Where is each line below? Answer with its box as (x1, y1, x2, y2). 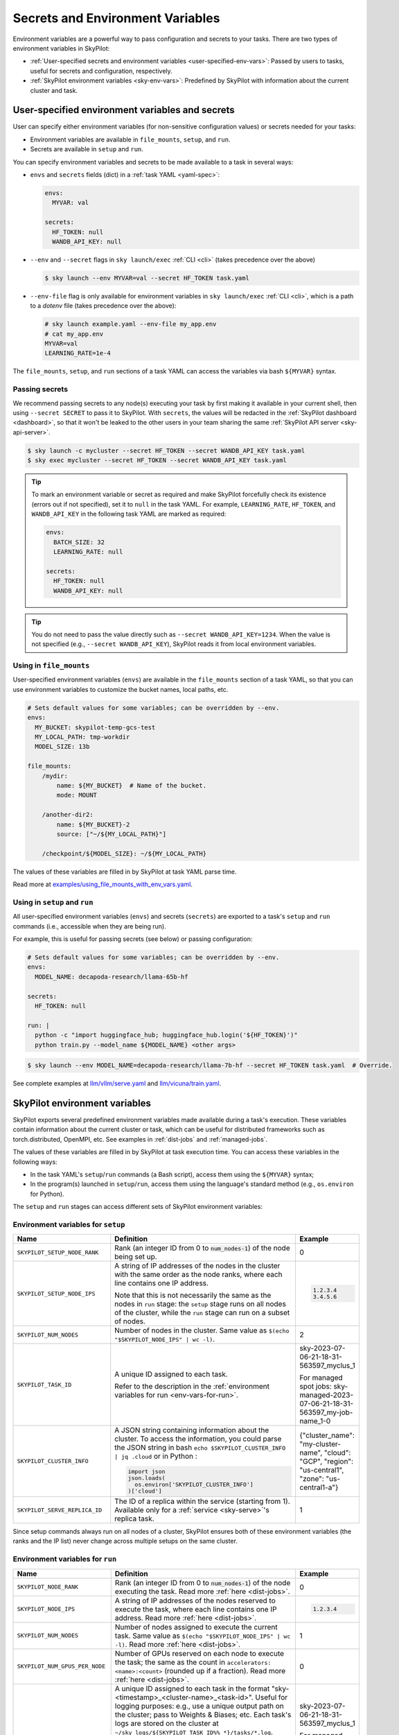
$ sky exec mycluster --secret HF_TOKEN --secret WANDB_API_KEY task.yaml (27, 457, 287, 464)
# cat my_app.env (44, 330, 104, 338)
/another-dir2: (42, 811, 94, 819)
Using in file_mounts (12, 661, 90, 670)
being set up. (114, 1252, 157, 1262)
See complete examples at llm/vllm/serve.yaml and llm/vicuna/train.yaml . (12, 1079, 222, 1087)
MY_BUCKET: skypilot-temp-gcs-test (35, 723, 156, 731)
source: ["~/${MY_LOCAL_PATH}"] (56, 830, 166, 838)
